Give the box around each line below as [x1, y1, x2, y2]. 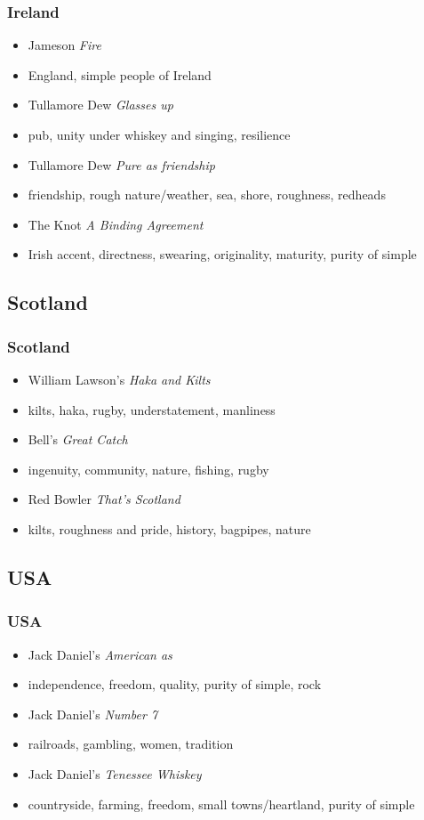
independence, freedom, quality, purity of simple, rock [28, 675, 322, 694]
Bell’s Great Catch [28, 430, 128, 449]
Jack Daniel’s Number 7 [28, 704, 158, 723]
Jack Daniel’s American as [28, 645, 172, 663]
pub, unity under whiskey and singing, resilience [28, 126, 291, 143]
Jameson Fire [28, 36, 101, 54]
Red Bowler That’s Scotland [28, 490, 180, 508]
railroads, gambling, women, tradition [28, 735, 234, 753]
